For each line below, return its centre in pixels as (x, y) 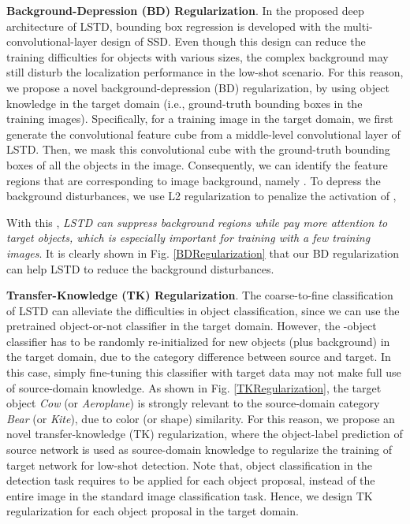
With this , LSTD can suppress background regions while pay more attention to (197, 222)
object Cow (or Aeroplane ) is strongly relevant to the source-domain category (193, 403)
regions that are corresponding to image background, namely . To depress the (194, 180)
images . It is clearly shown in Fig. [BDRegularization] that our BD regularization (203, 253)
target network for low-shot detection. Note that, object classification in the (189, 465)
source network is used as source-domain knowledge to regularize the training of (199, 450)
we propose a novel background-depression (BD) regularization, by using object (198, 87)
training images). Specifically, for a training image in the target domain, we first (200, 119)
